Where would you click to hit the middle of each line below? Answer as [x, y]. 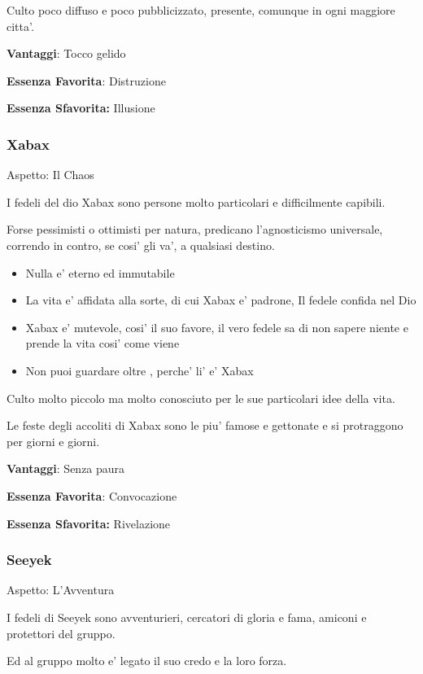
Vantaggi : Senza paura [66, 468]
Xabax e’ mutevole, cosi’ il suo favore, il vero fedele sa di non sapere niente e [217, 327]
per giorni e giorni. [53, 441]
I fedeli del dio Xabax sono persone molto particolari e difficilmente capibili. [196, 201]
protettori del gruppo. [61, 633]
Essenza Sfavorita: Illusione [81, 108]
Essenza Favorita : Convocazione [92, 495]
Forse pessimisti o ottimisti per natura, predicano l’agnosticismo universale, [195, 229]
